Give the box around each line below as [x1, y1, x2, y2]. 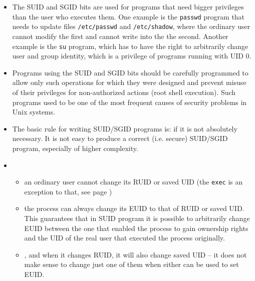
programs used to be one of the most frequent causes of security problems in [12, 96, 247, 107]
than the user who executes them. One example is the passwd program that [12, 11, 245, 21]
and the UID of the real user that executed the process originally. [24, 232, 225, 243]
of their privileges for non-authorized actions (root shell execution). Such [12, 86, 236, 97]
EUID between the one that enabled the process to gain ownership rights [24, 222, 248, 233]
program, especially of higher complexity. [12, 142, 138, 153]
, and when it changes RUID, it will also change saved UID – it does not [24, 249, 247, 259]
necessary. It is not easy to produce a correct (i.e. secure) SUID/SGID [12, 133, 228, 143]
